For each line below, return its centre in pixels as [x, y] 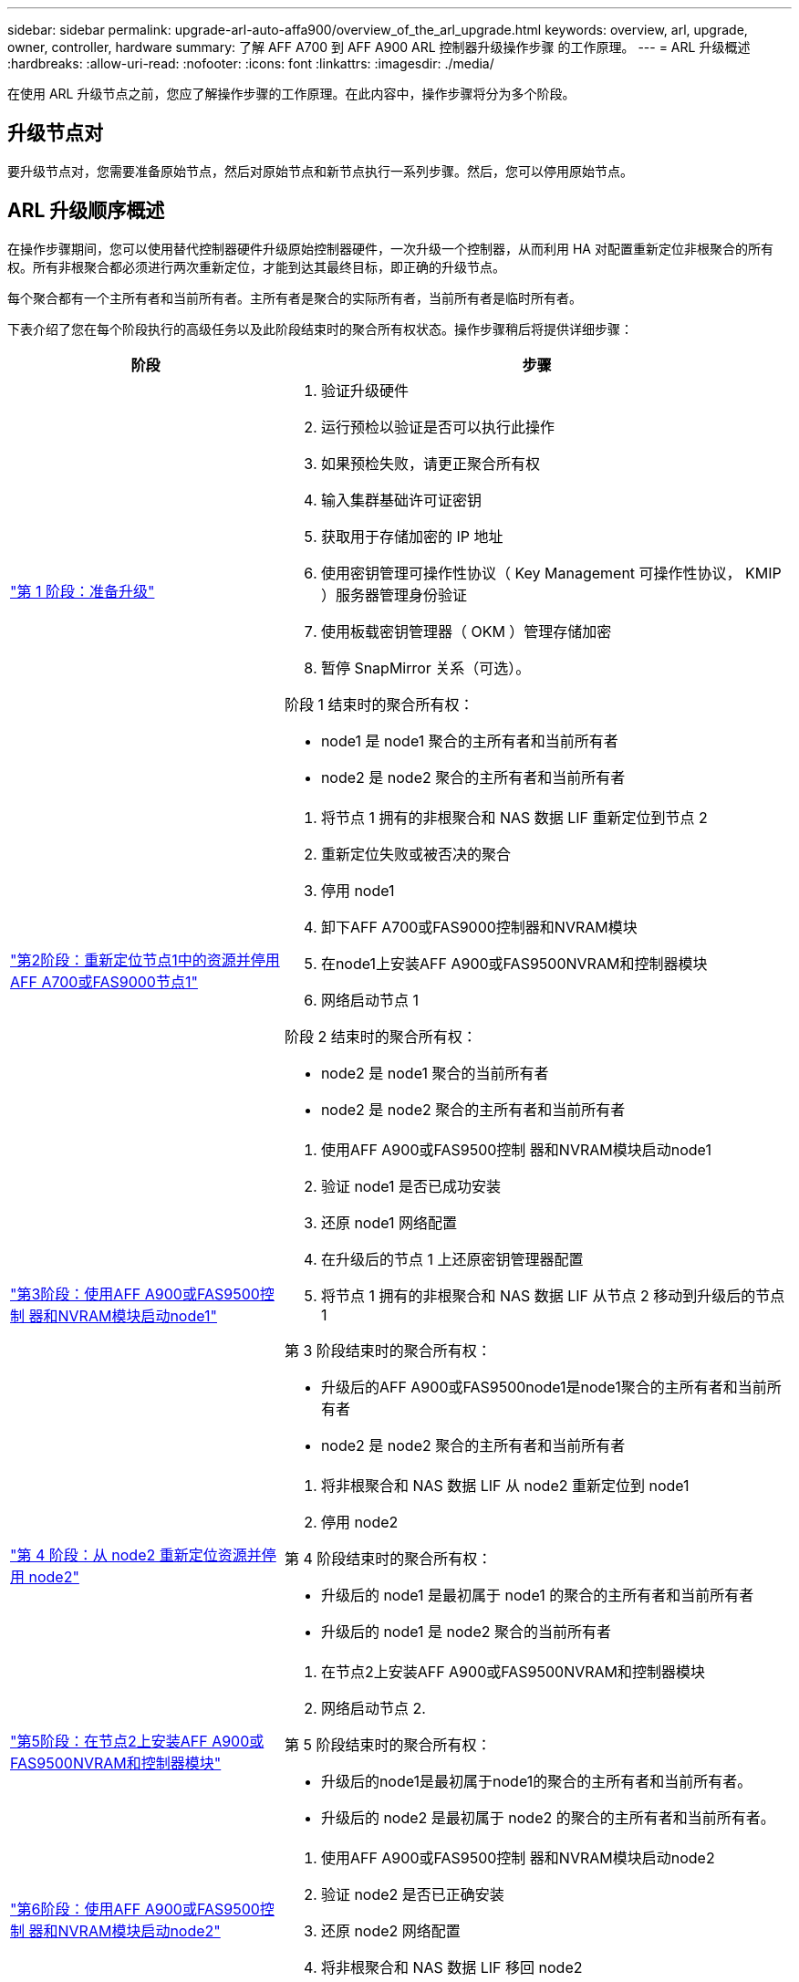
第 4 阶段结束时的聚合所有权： [388, 1558]
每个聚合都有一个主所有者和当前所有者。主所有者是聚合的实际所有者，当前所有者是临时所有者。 [295, 297]
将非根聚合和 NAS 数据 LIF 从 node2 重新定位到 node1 [505, 1485]
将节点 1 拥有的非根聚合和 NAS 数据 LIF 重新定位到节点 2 [514, 817]
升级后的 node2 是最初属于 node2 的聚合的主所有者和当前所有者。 [548, 1817]
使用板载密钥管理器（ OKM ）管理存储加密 [466, 631]
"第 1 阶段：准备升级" [83, 591]
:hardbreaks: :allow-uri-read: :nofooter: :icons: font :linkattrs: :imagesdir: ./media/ [251, 63]
